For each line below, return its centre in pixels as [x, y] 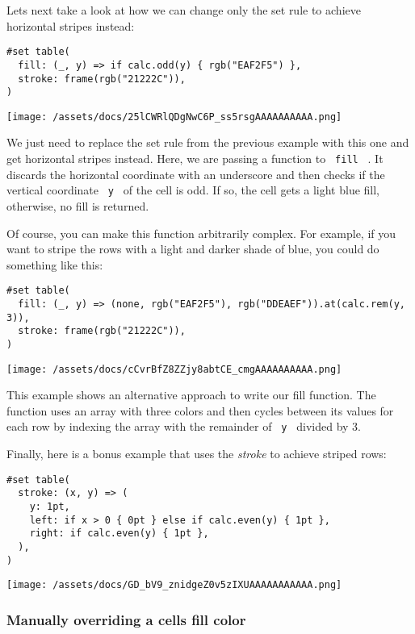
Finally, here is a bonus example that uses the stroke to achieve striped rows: [197, 454]
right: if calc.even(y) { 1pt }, [119, 534]
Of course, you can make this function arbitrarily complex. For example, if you [201, 233]
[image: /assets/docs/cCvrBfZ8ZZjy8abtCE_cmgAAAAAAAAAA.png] [174, 369]
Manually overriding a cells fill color [126, 619]
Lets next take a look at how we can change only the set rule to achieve [184, 10]
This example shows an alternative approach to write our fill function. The [191, 395]
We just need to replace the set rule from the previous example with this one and [208, 142]
